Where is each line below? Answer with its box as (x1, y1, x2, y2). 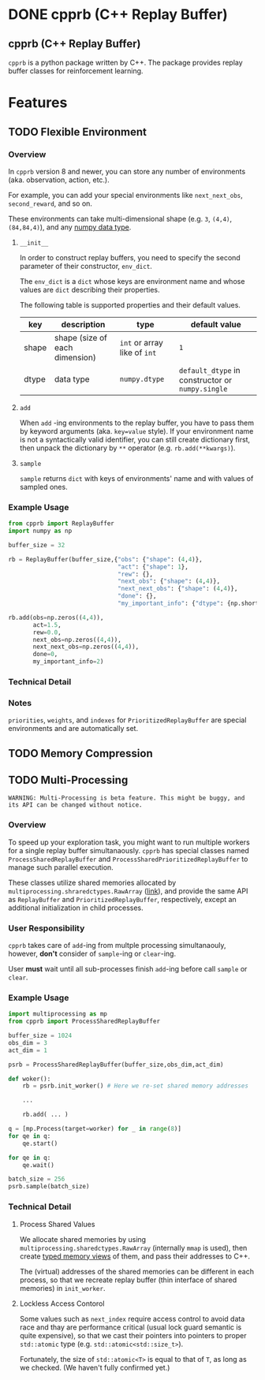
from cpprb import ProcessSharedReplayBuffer (8, 1017, 160, 1026)
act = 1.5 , (32, 621, 62, 628)
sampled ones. (19, 482, 69, 491)
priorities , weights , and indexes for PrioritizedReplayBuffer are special (8, 715, 247, 725)
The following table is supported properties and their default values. (19, 300, 241, 309)
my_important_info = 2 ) (32, 658, 104, 666)
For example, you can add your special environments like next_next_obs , (8, 190, 243, 200)
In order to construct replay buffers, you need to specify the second (19, 252, 241, 262)
